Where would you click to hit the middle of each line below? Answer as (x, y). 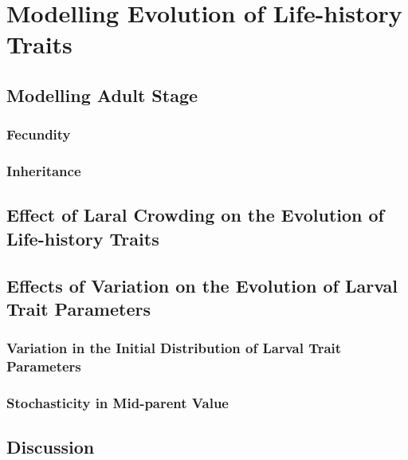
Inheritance (44, 171)
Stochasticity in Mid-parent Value (118, 403)
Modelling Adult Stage (102, 94)
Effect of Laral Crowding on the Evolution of (195, 215)
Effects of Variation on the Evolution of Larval (202, 285)
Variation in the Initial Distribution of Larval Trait (174, 348)
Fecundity (39, 134)
